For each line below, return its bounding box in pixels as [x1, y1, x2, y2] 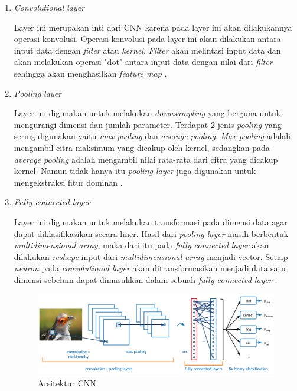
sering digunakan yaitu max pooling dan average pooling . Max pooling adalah [14, 130, 291, 142]
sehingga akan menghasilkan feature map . [14, 67, 167, 79]
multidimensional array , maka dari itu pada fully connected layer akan [14, 239, 269, 251]
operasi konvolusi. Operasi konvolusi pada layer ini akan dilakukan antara [14, 32, 281, 45]
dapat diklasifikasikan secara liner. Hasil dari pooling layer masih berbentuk [14, 227, 289, 239]
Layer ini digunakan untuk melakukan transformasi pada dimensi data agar [14, 215, 288, 228]
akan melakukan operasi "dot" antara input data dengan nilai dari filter [14, 55, 273, 68]
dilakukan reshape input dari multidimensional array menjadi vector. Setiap [14, 250, 288, 262]
